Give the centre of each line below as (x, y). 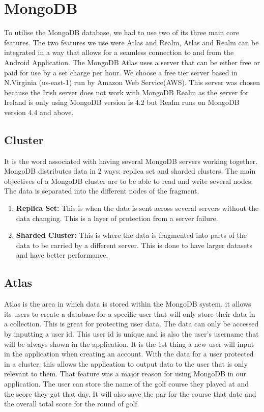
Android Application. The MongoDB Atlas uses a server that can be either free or (132, 62)
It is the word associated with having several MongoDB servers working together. (131, 161)
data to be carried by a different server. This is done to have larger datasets (134, 245)
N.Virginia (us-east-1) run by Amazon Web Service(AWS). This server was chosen (132, 82)
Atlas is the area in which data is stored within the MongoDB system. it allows (128, 304)
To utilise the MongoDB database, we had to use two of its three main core (122, 32)
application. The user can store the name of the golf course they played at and (126, 383)
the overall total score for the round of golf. (72, 404)
